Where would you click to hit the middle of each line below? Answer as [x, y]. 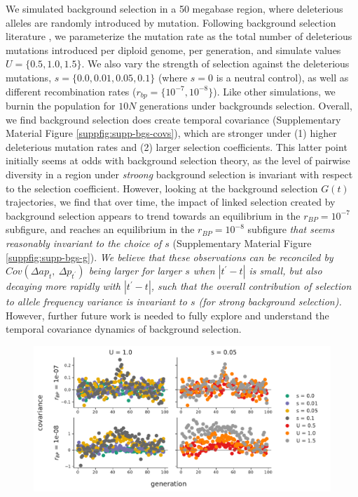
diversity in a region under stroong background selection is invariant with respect [179, 174]
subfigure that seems [291, 229]
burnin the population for [61, 106]
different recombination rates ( [71, 91]
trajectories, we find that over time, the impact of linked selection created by [171, 202]
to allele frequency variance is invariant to [96, 301]
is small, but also [285, 271]
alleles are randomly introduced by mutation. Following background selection [171, 22]
